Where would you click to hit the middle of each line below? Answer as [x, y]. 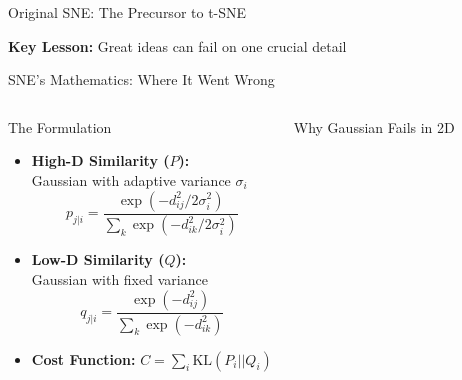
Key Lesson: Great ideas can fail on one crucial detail [177, 45]
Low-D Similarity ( [98, 259]
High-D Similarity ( [100, 160]
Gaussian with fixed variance [119, 279]
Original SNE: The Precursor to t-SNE [127, 12]
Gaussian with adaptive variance [131, 179]
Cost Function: [83, 358]
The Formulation [60, 126]
